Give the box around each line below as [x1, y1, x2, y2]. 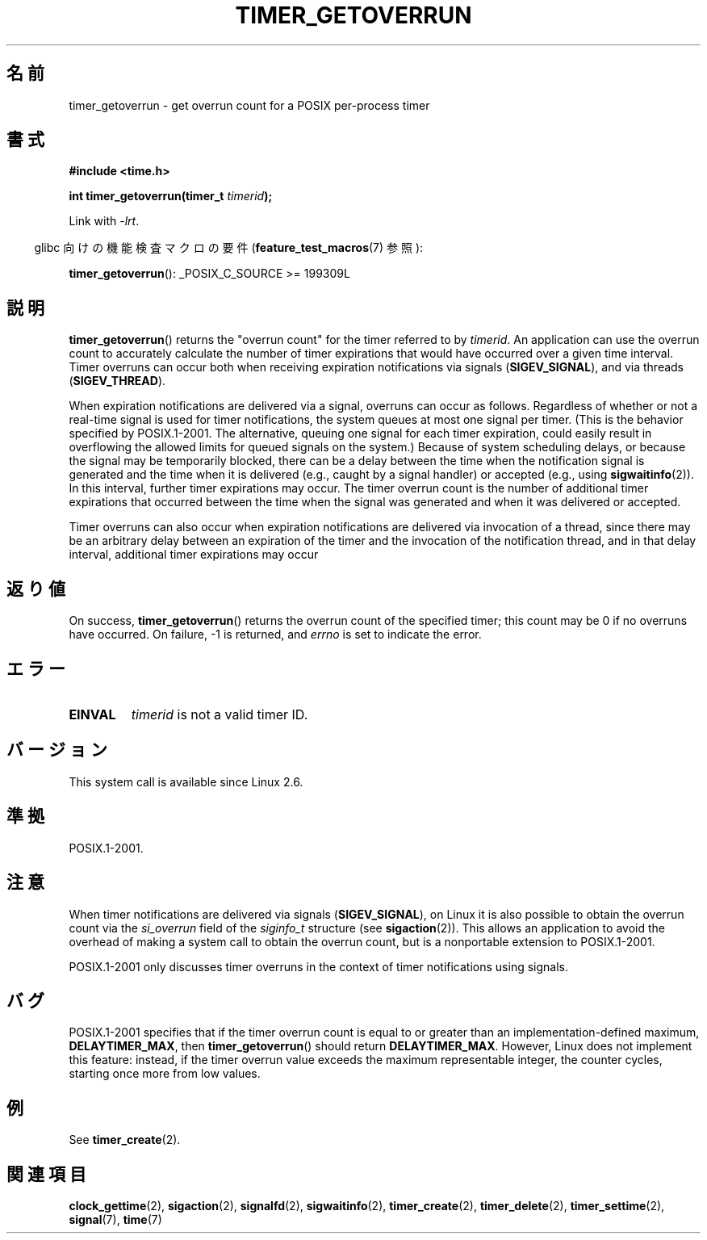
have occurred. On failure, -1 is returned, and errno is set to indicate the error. [69, 627, 482, 642]
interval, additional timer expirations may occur [69, 547, 319, 562]
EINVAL [69, 706, 116, 723]
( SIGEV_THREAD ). [69, 374, 166, 388]
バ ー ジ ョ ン [6, 739, 107, 760]
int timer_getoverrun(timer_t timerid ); [69, 189, 273, 203]
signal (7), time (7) [69, 1213, 162, 1227]
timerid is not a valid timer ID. [131, 706, 308, 723]
